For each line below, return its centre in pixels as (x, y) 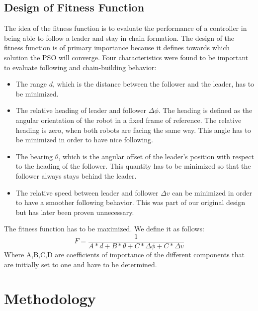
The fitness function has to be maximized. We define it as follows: (104, 229)
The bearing (34, 156)
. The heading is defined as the (205, 110)
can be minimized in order (212, 192)
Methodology (50, 298)
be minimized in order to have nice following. (84, 140)
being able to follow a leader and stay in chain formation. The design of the (119, 38)
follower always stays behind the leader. (76, 175)
